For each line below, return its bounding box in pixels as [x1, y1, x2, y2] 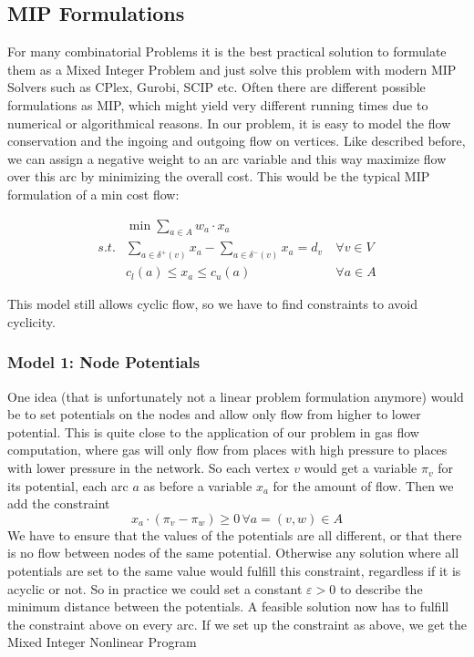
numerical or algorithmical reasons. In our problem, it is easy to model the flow [7, 113, 451, 132]
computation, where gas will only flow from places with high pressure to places [7, 440, 448, 459]
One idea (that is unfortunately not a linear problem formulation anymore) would [7, 386, 464, 405]
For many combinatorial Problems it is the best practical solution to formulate [7, 42, 447, 61]
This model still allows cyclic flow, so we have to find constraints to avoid [7, 294, 418, 313]
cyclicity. [7, 312, 56, 331]
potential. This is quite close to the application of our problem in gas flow [7, 422, 419, 441]
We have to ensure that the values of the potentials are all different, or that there [7, 525, 462, 544]
